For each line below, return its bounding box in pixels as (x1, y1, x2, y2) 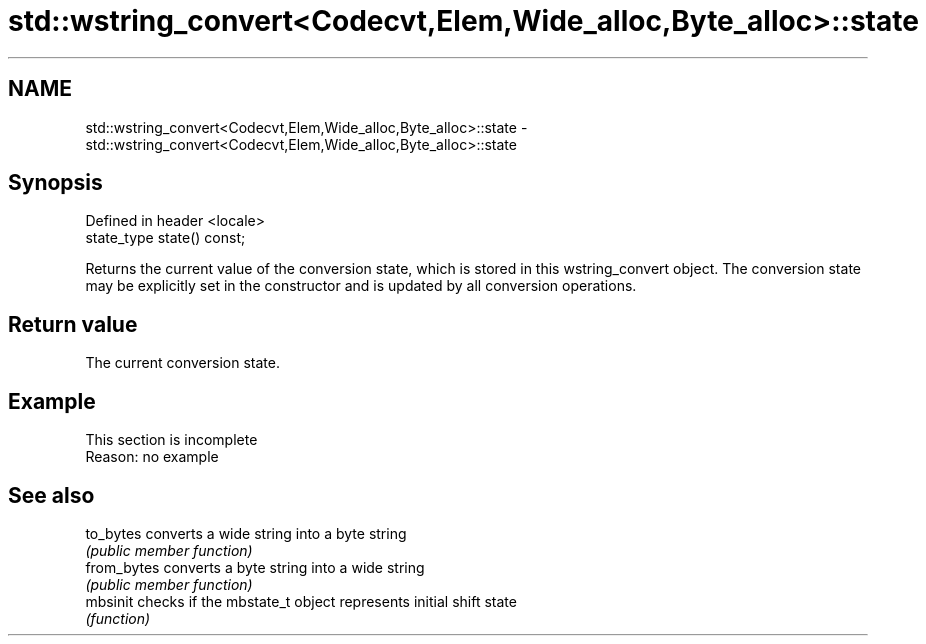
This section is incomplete (85, 431, 258, 449)
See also (8, 482, 95, 508)
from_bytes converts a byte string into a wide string (85, 558, 425, 576)
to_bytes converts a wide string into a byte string (85, 524, 407, 542)
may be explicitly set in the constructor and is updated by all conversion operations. (85, 277, 637, 295)
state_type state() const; (85, 229, 246, 247)
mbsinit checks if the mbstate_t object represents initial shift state (85, 592, 517, 610)
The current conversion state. (85, 354, 280, 372)
